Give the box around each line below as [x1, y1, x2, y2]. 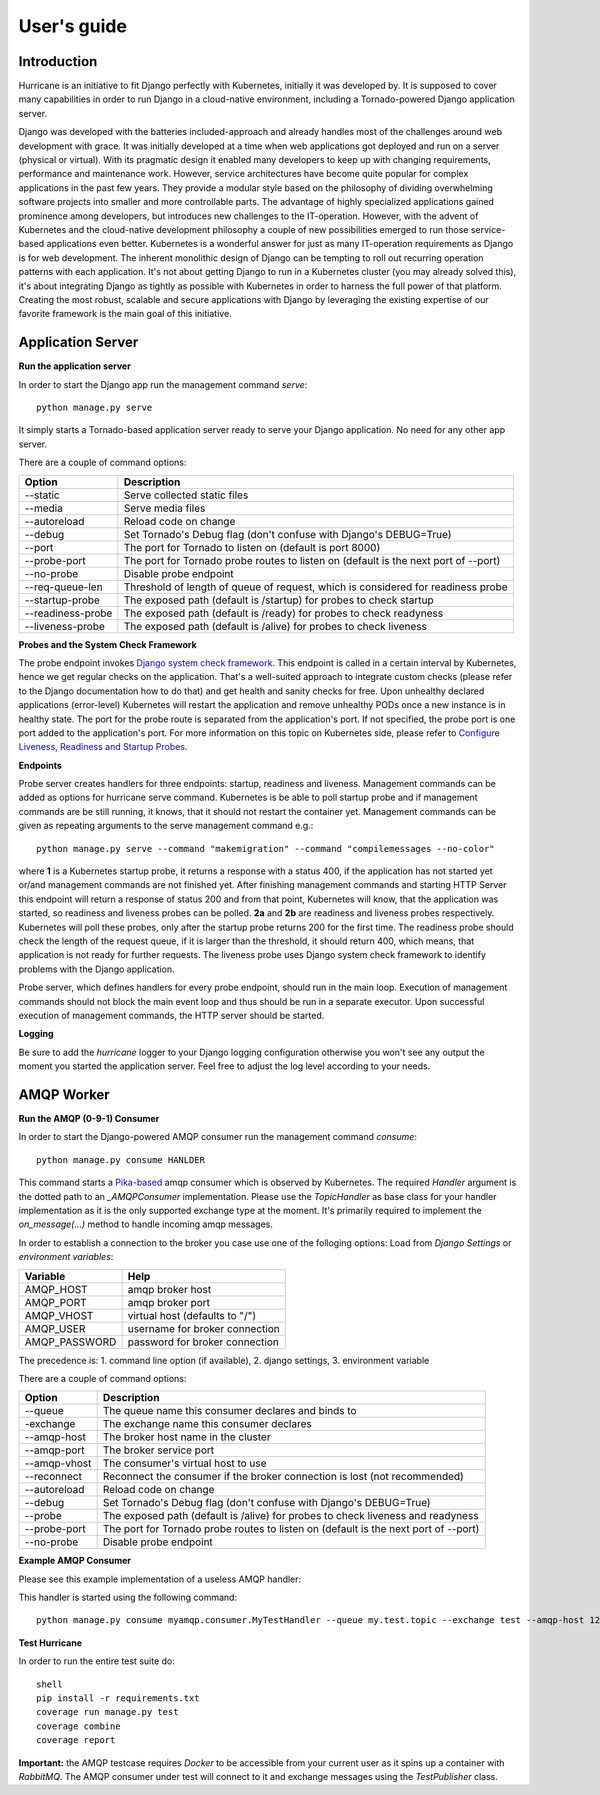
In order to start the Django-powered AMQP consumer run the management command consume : [18, 1131, 417, 1143]
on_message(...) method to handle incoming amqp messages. [18, 1218, 274, 1230]
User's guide [18, 15, 127, 37]
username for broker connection [127, 1321, 280, 1335]
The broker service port [102, 1443, 215, 1457]
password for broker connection [127, 1335, 279, 1349]
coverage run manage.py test [36, 1706, 179, 1718]
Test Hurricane [18, 1636, 82, 1649]
